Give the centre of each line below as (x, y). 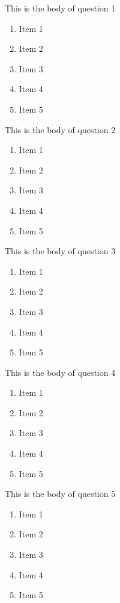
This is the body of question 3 (60, 251)
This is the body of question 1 (60, 8)
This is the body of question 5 (60, 494)
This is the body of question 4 (60, 372)
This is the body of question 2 (60, 129)
